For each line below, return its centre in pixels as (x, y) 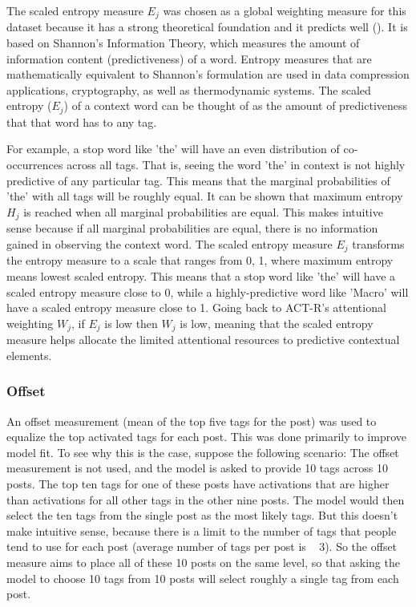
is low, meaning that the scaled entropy (277, 323)
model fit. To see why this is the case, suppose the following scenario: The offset (203, 452)
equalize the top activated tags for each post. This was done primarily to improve (206, 437)
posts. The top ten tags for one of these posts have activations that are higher (198, 483)
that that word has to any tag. (82, 121)
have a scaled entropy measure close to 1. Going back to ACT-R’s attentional (196, 308)
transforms (378, 243)
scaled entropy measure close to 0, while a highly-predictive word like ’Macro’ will (208, 291)
